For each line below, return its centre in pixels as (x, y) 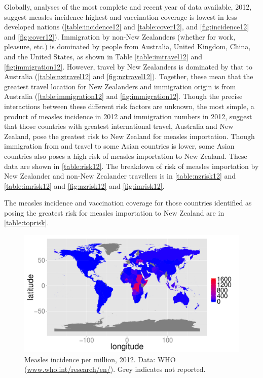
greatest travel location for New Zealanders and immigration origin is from (120, 86)
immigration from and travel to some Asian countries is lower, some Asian (119, 146)
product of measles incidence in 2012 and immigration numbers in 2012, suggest (128, 116)
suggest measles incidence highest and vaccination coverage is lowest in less (121, 16)
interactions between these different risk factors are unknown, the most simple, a (129, 106)
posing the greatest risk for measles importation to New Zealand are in (114, 212)
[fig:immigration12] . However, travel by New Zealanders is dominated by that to (128, 66)
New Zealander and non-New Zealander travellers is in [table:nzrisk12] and (120, 176)
